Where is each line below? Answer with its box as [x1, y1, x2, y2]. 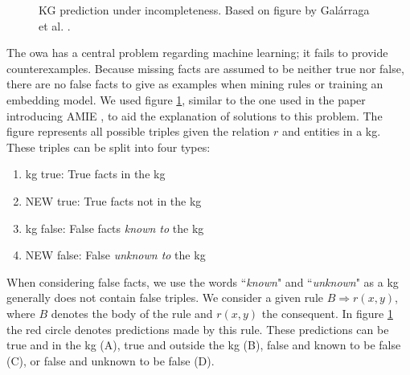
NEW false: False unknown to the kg [25, 247, 206, 263]
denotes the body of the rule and [51, 304, 213, 321]
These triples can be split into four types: [6, 138, 211, 155]
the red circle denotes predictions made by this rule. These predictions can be [6, 320, 389, 337]
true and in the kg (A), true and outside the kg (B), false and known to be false [6, 336, 401, 353]
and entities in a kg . [281, 123, 381, 140]
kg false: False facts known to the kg [25, 219, 204, 236]
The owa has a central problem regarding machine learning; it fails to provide [6, 44, 388, 61]
